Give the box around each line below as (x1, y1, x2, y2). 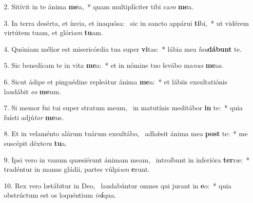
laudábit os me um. (4, 86, 61, 96)
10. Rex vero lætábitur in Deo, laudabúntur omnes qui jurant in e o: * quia (4, 180, 232, 190)
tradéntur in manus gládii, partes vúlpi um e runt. (4, 164, 150, 174)
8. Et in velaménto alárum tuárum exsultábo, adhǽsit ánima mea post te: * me (4, 128, 248, 139)
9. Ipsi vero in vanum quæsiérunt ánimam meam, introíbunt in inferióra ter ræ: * (4, 154, 250, 164)
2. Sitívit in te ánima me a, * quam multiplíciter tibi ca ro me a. (4, 1, 194, 11)
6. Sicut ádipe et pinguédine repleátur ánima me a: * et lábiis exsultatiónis (4, 76, 228, 86)
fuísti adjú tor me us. (4, 112, 64, 122)
